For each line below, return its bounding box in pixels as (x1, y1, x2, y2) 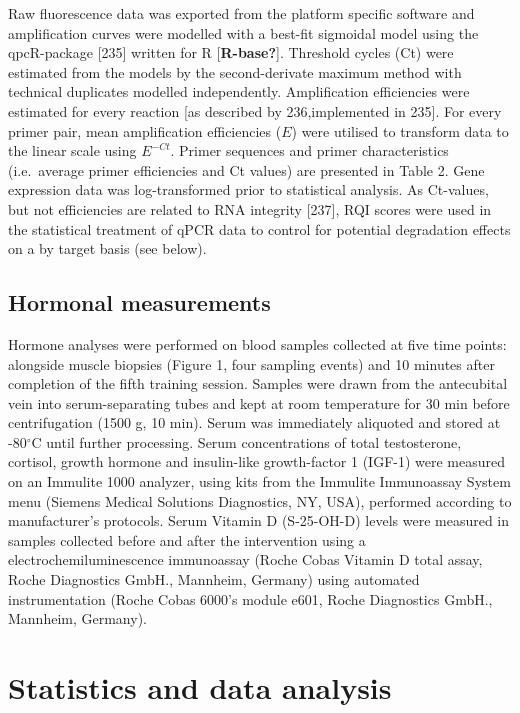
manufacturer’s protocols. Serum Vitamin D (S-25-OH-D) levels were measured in (8, 510, 510, 531)
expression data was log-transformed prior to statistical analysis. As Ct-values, (8, 179, 489, 200)
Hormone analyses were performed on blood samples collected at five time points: (8, 333, 507, 354)
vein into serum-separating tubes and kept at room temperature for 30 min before (8, 392, 510, 413)
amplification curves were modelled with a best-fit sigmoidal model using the (8, 22, 479, 43)
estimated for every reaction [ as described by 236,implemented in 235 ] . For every (8, 100, 502, 121)
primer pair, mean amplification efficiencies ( (8, 120, 282, 141)
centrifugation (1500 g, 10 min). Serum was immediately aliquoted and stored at (8, 412, 501, 433)
